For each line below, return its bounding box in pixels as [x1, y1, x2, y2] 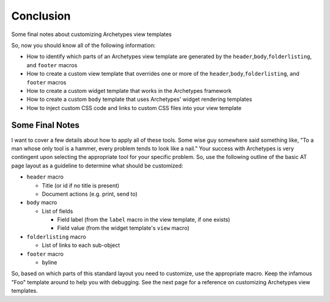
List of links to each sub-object [42, 241, 120, 249]
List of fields [42, 207, 73, 215]
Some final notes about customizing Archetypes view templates [11, 31, 172, 38]
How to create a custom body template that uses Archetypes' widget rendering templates [26, 95, 252, 103]
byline [42, 259, 57, 266]
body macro [26, 199, 57, 206]
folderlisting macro [26, 233, 87, 240]
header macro [26, 173, 64, 180]
